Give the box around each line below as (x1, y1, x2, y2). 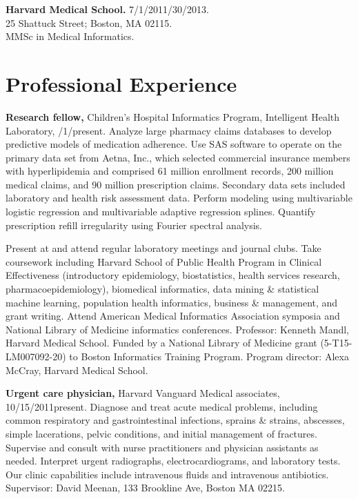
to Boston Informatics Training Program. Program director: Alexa (69, 349, 349, 363)
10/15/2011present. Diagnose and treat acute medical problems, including (6, 399, 318, 413)
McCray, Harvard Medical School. (6, 362, 148, 377)
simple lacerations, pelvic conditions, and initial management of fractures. (6, 426, 317, 440)
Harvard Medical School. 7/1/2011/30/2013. (6, 2, 209, 16)
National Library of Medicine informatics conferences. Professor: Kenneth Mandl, (6, 322, 349, 336)
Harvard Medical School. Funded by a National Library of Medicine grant (6, 335, 317, 350)
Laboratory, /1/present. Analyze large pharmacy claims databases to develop (6, 123, 332, 137)
